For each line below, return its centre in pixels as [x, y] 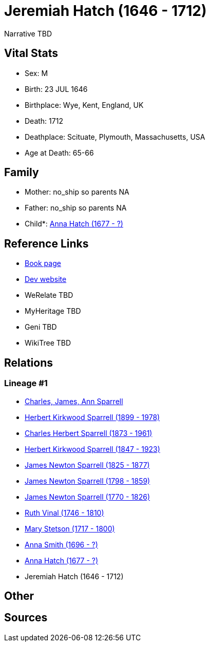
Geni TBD [41, 327]
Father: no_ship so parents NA [76, 208]
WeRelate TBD [49, 295]
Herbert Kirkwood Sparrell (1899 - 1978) [92, 417]
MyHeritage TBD [53, 311]
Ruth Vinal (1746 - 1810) [64, 512]
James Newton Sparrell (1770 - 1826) [88, 497]
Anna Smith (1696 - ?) [61, 544]
